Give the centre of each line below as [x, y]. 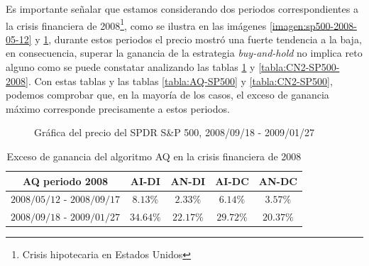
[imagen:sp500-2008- [313, 25]
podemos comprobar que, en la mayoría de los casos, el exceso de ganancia [167, 95]
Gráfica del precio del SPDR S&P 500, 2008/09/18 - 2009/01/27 [174, 132]
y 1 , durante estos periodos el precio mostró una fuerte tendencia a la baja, [198, 39]
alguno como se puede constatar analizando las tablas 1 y [131, 67]
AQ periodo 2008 [65, 181]
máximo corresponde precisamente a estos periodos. [118, 108]
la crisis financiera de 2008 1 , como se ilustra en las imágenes [136, 24]
